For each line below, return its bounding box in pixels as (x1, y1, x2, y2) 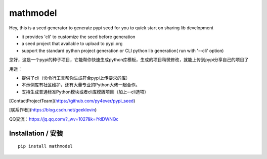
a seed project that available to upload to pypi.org (21, 41, 123, 47)
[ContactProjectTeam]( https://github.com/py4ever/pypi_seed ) (9, 98, 135, 104)
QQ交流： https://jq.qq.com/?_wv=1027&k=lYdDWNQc (9, 116, 119, 122)
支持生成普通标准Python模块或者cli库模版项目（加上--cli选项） (21, 89, 149, 95)
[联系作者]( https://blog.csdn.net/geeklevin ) (9, 107, 97, 113)
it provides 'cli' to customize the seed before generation (21, 34, 135, 40)
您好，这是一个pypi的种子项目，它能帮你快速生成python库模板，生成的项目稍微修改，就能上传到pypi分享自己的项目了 (9, 57, 249, 63)
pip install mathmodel (18, 144, 73, 149)
